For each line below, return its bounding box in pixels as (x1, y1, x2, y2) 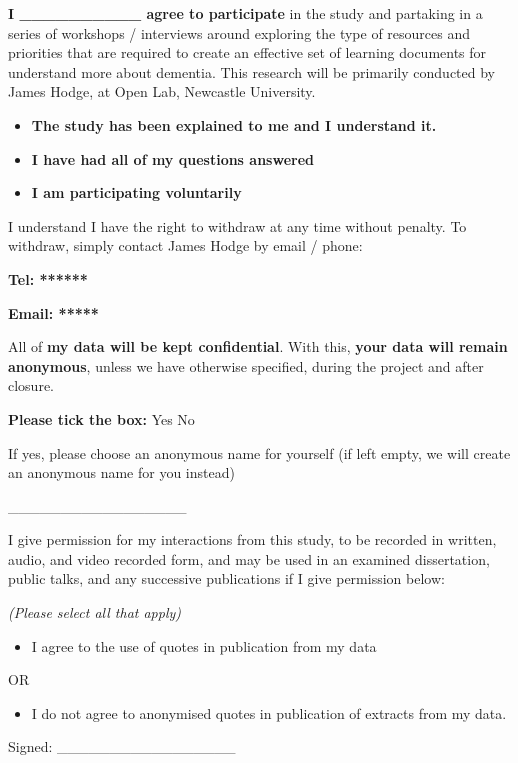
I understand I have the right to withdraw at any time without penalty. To (8, 215, 467, 236)
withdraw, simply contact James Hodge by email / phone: (8, 235, 363, 256)
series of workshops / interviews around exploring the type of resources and (8, 22, 471, 43)
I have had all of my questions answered (31, 148, 314, 169)
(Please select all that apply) (8, 602, 182, 623)
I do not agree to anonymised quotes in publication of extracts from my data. (31, 702, 507, 723)
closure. (8, 375, 55, 396)
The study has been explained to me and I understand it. (31, 114, 437, 135)
